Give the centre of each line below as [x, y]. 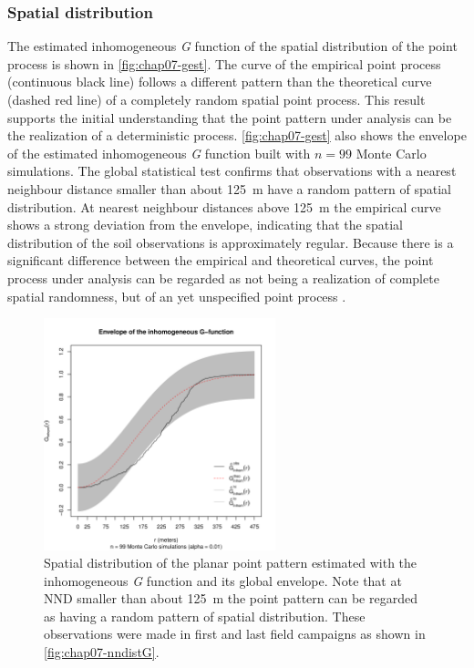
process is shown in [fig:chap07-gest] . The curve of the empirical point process [224, 63]
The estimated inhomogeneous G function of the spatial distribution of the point [232, 46]
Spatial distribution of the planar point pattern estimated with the [231, 563]
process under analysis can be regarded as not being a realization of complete [223, 277]
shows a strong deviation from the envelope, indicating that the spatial [206, 225]
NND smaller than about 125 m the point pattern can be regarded [231, 598]
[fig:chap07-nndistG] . [102, 652]
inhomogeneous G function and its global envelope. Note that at [223, 580]
